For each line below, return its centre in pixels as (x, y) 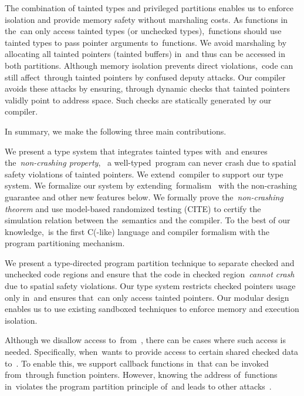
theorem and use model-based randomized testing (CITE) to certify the (133, 208)
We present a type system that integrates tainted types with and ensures (136, 151)
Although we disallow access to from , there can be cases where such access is (146, 340)
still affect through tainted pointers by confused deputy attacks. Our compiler (145, 77)
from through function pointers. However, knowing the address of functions (141, 375)
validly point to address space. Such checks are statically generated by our (138, 100)
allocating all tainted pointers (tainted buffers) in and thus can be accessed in (145, 54)
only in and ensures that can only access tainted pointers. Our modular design (147, 297)
